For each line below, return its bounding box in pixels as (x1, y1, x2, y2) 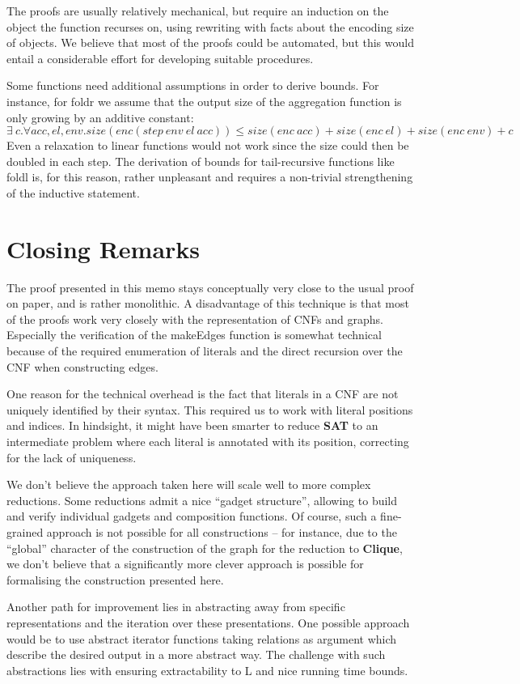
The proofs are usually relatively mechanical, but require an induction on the (6, 2, 389, 19)
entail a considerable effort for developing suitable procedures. (6, 49, 314, 66)
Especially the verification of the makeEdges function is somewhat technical (6, 326, 382, 343)
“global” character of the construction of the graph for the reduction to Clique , (6, 539, 403, 556)
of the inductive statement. (6, 184, 140, 201)
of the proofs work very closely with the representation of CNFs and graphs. (6, 310, 383, 327)
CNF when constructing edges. (6, 358, 159, 375)
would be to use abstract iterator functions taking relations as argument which (6, 630, 397, 647)
